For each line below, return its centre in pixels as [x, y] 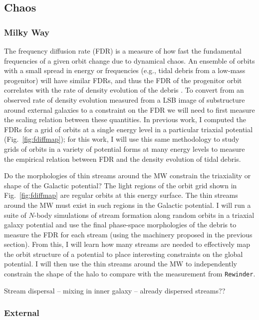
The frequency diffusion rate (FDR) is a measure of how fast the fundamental [123, 51]
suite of [15, 215]
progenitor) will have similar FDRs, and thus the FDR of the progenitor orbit [123, 80]
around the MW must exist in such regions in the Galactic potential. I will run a [128, 205]
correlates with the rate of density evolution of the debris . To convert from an [124, 90]
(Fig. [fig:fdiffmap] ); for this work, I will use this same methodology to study [122, 139]
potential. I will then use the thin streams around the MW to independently [121, 264]
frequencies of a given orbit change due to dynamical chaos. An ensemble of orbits [129, 60]
